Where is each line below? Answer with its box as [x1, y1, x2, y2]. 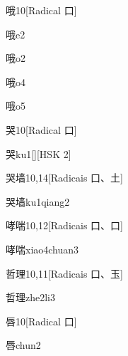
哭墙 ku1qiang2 [6, 194, 70, 209]
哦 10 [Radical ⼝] [6, 3, 77, 17]
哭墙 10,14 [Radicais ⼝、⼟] [6, 170, 123, 185]
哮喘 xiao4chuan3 [6, 241, 79, 256]
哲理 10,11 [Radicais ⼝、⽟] [6, 266, 123, 281]
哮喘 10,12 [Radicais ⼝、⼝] [6, 218, 123, 233]
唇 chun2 [6, 337, 41, 352]
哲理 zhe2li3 [6, 290, 55, 305]
